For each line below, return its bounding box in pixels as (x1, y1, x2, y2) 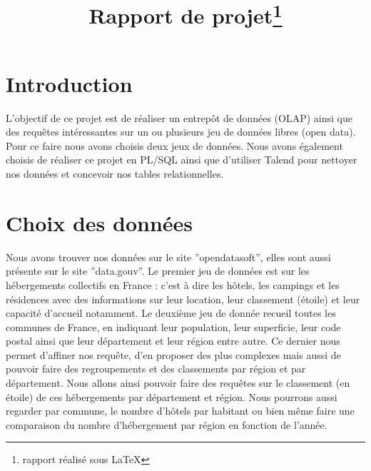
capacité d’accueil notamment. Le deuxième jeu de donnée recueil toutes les (6, 305, 336, 320)
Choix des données (6, 208, 193, 237)
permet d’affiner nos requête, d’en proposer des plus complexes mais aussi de (6, 347, 341, 362)
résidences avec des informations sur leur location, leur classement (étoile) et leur (6, 291, 360, 306)
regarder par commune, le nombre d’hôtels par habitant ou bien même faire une (6, 403, 355, 418)
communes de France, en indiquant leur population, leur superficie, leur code (6, 319, 341, 334)
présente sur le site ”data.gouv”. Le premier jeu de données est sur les (6, 263, 310, 278)
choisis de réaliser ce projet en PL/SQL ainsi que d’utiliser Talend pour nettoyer (6, 152, 357, 167)
